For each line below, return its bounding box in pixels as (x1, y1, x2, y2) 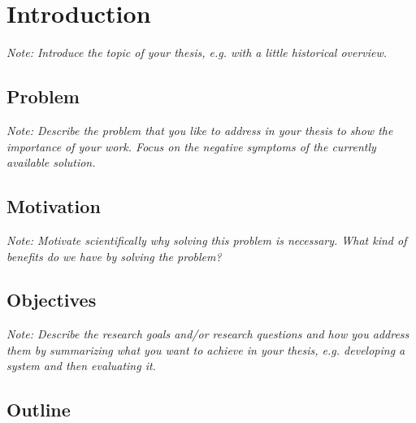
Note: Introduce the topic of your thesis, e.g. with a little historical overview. (6, 44, 388, 61)
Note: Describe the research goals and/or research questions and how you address (6, 325, 409, 342)
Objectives (6, 287, 97, 312)
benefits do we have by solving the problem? (6, 247, 222, 264)
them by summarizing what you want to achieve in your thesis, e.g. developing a (6, 341, 405, 358)
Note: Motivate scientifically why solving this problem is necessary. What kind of (6, 231, 407, 248)
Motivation (6, 194, 101, 219)
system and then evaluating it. (6, 357, 156, 374)
